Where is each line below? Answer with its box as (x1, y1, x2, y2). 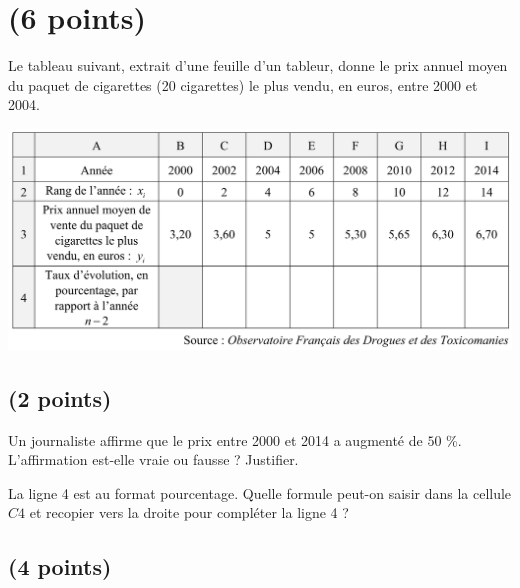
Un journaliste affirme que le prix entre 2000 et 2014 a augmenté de (8, 429, 423, 450)
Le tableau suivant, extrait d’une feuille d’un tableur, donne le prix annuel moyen (8, 55, 508, 76)
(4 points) (8, 551, 112, 582)
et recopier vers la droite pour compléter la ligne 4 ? (29, 502, 349, 523)
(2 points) (8, 382, 112, 413)
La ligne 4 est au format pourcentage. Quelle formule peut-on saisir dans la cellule (8, 482, 512, 503)
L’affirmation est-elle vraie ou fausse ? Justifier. (8, 449, 299, 470)
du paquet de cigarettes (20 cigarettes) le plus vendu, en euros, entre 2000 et (8, 74, 478, 95)
